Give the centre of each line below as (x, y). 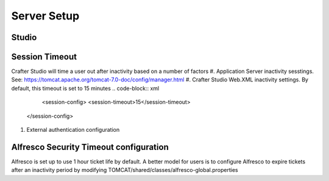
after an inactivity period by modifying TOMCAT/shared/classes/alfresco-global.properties (125, 170)
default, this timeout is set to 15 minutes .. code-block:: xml (85, 88)
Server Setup (45, 16)
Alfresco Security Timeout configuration (90, 147)
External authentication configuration (73, 130)
